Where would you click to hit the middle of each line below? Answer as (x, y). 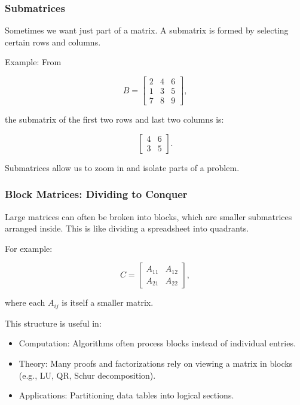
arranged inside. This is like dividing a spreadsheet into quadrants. (127, 228)
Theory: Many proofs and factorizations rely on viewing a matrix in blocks (156, 363)
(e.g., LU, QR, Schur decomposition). (87, 375)
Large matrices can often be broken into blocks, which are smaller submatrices (149, 216)
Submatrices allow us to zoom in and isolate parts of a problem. (122, 167)
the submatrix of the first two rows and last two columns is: (114, 119)
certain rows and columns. (53, 42)
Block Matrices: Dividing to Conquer (96, 194)
